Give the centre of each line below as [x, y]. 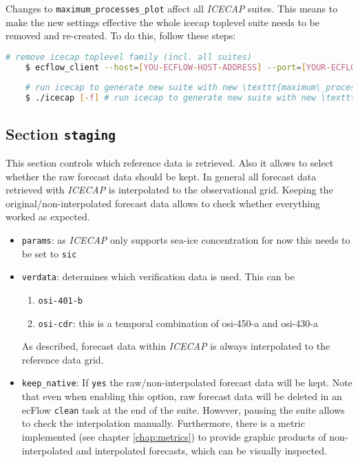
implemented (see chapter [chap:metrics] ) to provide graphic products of [174, 436]
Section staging [61, 133]
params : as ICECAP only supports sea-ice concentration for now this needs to [186, 239]
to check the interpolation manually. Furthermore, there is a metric [163, 423]
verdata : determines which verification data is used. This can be [158, 276]
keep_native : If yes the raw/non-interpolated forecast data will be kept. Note [187, 382]
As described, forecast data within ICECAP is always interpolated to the [176, 346]
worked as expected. [48, 217]
